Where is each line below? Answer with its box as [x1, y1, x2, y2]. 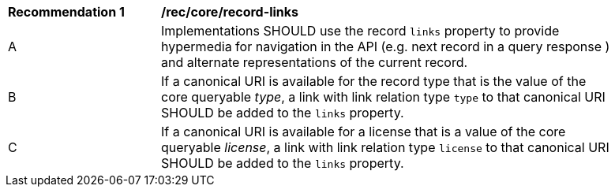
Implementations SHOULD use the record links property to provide [161, 23, 560, 39]
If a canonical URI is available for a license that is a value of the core [161, 124, 566, 139]
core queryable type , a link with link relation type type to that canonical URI [161, 89, 606, 105]
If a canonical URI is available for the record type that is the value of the [161, 73, 587, 89]
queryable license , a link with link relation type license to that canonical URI [161, 139, 609, 155]
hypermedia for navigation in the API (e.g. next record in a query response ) [161, 39, 610, 54]
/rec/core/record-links [161, 4, 299, 20]
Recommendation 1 [8, 4, 125, 20]
